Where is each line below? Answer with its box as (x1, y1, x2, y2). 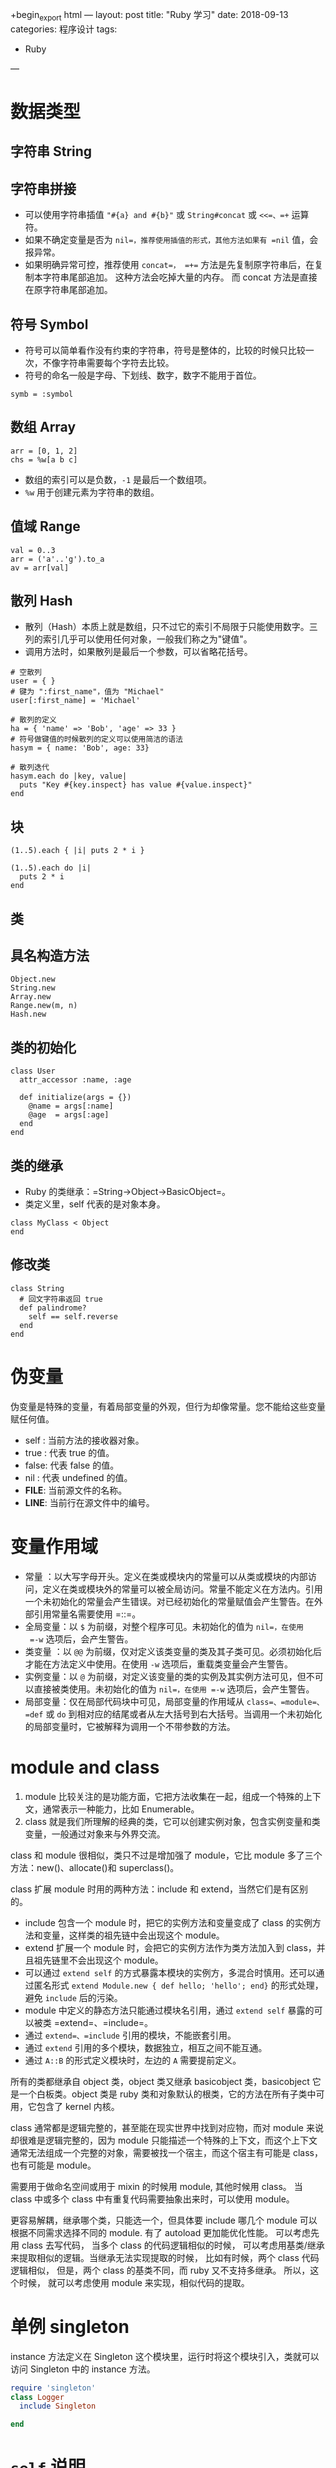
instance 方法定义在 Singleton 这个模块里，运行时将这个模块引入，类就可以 (10, 2350, 320, 2362)
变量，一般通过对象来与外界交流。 (24, 1828, 166, 1840)
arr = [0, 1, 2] (10, 446, 78, 456)
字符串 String (10, 143, 93, 160)
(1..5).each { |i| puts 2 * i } (10, 846, 145, 856)
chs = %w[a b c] (10, 454, 78, 465)
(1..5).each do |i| (10, 863, 92, 873)
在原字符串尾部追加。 (24, 284, 113, 296)
